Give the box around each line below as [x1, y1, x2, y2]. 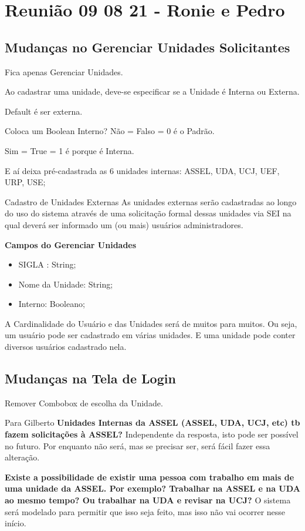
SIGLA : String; [18, 258, 76, 270]
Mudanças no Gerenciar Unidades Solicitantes [5, 38, 290, 56]
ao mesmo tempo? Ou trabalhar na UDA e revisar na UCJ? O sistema [5, 494, 291, 506]
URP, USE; [5, 176, 46, 188]
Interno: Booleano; [18, 298, 85, 310]
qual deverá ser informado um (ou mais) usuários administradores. [5, 218, 243, 231]
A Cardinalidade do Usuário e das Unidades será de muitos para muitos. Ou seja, [5, 317, 297, 329]
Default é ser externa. [5, 105, 83, 117]
